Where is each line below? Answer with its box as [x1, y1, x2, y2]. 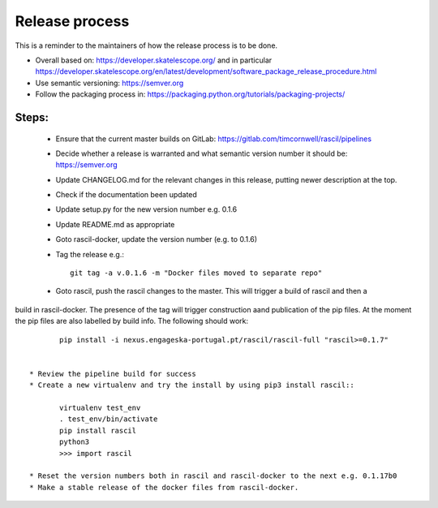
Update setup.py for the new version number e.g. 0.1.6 [55, 204, 238, 214]
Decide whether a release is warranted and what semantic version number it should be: [55, 149, 348, 158]
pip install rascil [59, 426, 137, 435]
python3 [59, 437, 90, 446]
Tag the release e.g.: [55, 249, 125, 259]
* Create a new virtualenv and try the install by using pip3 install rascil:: [29, 381, 354, 390]
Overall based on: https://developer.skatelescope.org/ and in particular [35, 55, 273, 65]
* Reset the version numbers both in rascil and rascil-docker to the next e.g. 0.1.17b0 [29, 471, 397, 480]
